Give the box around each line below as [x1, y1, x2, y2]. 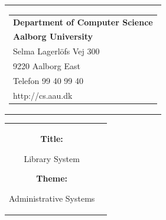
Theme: [36, 172, 68, 185]
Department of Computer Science [13, 15, 153, 28]
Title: [40, 132, 63, 145]
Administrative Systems [9, 192, 95, 204]
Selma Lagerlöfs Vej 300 [13, 45, 100, 57]
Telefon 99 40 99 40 [13, 74, 83, 86]
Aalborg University [13, 30, 93, 43]
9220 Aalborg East [13, 60, 80, 72]
